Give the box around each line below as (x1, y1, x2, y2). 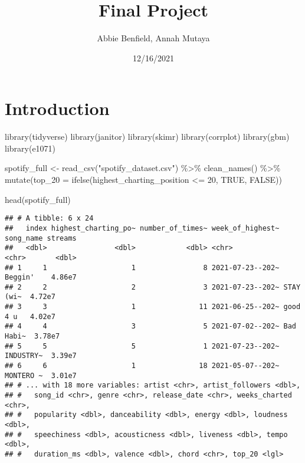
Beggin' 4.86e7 (5, 273, 77, 282)
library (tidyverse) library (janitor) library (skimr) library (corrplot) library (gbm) (5, 130, 290, 143)
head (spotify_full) (5, 193, 71, 205)
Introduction (5, 96, 110, 120)
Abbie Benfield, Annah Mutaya (97, 32, 210, 44)
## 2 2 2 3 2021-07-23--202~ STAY (5, 283, 301, 291)
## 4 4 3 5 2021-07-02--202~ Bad (5, 322, 296, 331)
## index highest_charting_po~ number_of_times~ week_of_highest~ (5, 224, 280, 232)
